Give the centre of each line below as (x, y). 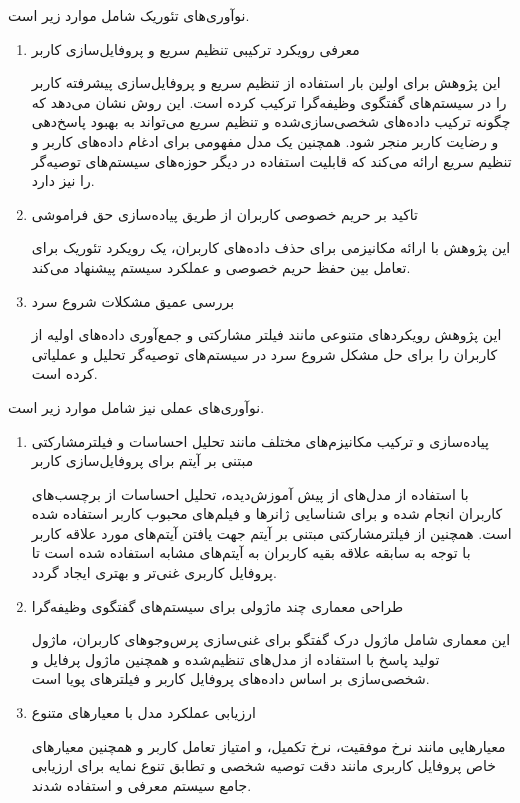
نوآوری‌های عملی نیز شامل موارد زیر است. (136, 406)
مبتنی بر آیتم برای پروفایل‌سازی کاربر (142, 460)
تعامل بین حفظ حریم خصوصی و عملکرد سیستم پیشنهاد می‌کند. (221, 266)
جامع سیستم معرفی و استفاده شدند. (141, 784)
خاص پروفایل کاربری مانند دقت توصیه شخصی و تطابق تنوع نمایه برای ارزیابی (263, 765)
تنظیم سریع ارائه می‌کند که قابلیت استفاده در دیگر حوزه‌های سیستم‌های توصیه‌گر (271, 160)
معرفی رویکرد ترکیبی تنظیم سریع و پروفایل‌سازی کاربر (195, 48)
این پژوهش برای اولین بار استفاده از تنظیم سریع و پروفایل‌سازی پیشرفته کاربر (266, 82)
